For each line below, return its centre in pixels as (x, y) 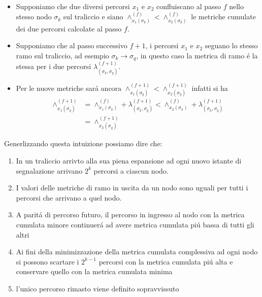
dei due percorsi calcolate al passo (69, 28)
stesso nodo (34, 16)
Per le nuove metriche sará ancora (69, 88)
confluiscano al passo (188, 6)
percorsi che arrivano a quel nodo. (69, 197)
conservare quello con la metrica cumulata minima (94, 271)
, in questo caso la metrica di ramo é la (197, 56)
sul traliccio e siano (93, 16)
